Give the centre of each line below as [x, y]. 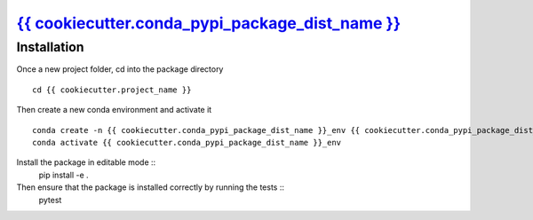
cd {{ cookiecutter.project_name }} [112, 90]
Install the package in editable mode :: [86, 162]
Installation [50, 47]
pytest [50, 200]
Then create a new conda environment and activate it [114, 110]
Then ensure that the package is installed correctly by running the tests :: [150, 187]
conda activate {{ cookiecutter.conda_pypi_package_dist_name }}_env [187, 142]
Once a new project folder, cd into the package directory [120, 69]
